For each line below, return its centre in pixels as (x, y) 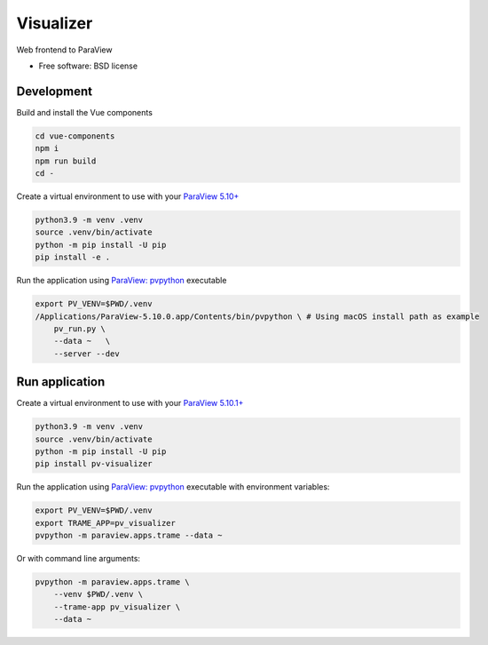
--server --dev (87, 354)
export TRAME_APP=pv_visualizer (106, 523)
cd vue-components (75, 136)
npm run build (66, 161)
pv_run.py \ (80, 328)
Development (55, 91)
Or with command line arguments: (79, 559)
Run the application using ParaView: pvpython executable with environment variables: (173, 487)
